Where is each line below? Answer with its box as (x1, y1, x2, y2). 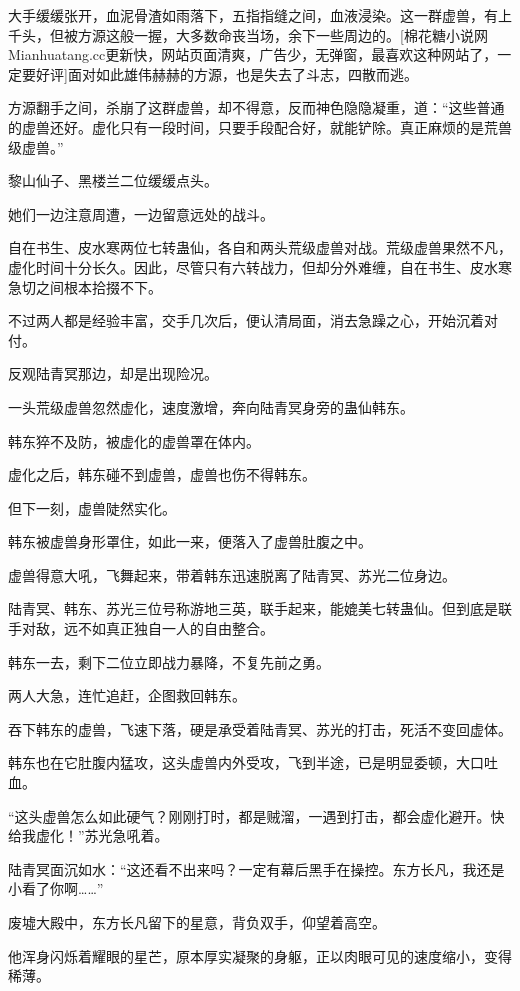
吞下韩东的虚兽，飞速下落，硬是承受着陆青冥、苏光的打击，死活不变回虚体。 (8, 718, 512, 739)
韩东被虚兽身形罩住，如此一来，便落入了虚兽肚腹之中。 (8, 531, 372, 552)
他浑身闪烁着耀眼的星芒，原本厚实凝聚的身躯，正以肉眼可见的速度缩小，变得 (8, 945, 512, 966)
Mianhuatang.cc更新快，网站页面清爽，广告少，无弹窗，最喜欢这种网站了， (8, 44, 498, 65)
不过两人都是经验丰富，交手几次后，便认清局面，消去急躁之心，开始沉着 (8, 310, 484, 331)
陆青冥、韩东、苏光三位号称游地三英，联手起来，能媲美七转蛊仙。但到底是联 (8, 598, 512, 619)
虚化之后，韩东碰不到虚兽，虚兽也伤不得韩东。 (8, 464, 316, 485)
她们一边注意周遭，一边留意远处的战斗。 (8, 203, 274, 224)
